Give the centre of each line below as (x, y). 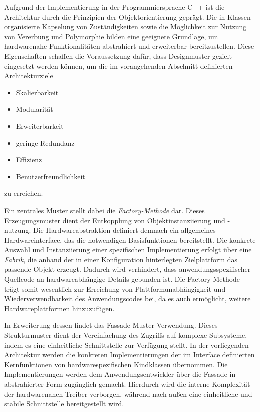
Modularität (34, 109)
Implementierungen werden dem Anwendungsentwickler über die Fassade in (120, 374)
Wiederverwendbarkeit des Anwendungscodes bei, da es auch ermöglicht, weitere (127, 298)
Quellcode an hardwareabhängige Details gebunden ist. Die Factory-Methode (122, 279)
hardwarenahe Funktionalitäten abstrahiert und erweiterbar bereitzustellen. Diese (129, 46)
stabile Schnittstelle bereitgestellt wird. (64, 404)
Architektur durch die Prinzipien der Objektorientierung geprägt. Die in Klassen (127, 16)
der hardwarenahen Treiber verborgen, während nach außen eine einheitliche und (128, 394)
